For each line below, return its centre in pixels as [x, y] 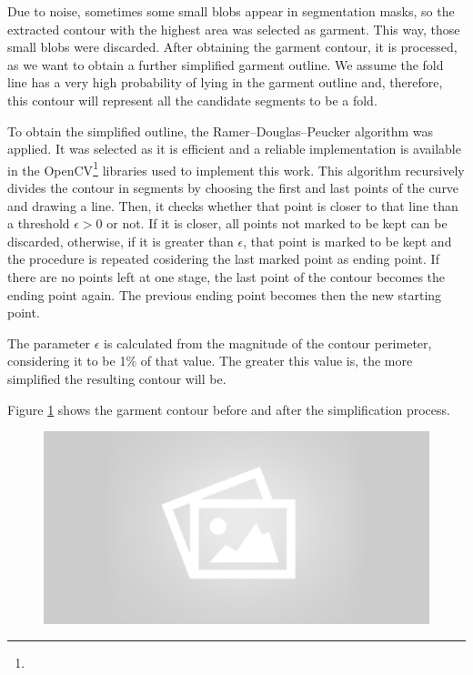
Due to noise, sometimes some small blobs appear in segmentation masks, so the [231, 11]
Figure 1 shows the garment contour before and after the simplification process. [229, 409]
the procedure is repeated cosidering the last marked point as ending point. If [223, 259]
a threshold [39, 223]
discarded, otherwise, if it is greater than [121, 241]
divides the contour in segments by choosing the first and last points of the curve [233, 187]
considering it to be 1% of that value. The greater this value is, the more [210, 361]
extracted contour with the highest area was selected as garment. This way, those [234, 29]
